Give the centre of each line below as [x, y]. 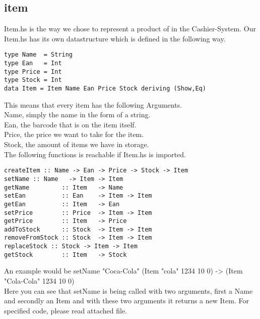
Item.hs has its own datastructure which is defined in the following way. [115, 38]
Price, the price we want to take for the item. [74, 134]
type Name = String [39, 55]
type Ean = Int [33, 63]
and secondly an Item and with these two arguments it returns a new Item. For [126, 301]
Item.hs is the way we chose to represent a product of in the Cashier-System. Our [130, 29]
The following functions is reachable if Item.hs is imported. [95, 154]
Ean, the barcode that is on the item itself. [70, 124]
